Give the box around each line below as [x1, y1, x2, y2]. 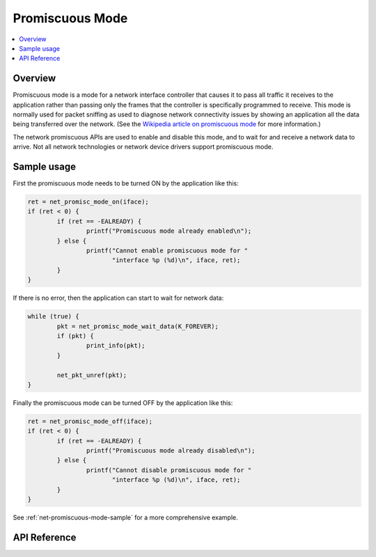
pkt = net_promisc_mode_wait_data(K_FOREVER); [56, 322, 219, 330]
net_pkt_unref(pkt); [56, 371, 127, 379]
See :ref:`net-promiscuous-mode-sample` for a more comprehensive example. [13, 513, 238, 521]
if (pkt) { [56, 332, 94, 339]
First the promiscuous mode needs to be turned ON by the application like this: [13, 179, 240, 188]
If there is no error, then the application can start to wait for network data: [13, 293, 224, 303]
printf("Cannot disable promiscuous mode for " [86, 466, 252, 474]
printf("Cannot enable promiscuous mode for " [86, 247, 249, 254]
